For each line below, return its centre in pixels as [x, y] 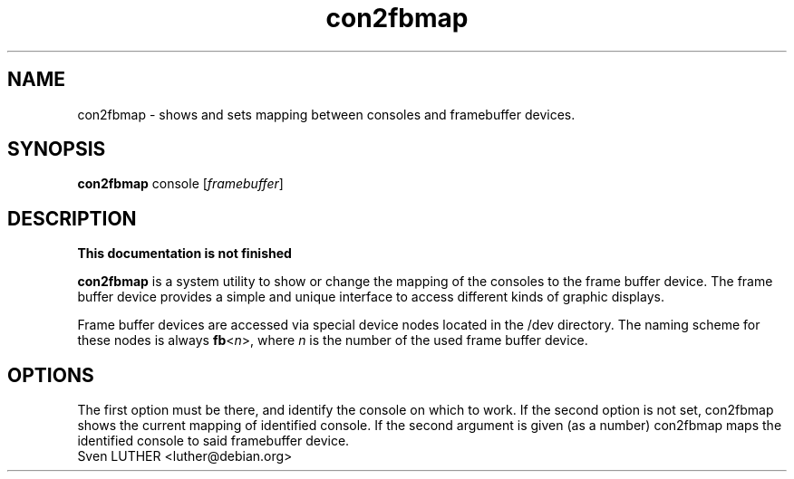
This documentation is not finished [184, 254]
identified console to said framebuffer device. [213, 441]
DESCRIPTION [72, 218]
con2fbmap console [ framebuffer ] [180, 184]
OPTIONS [51, 375]
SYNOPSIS [57, 149]
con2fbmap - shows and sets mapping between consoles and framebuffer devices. [326, 114]
